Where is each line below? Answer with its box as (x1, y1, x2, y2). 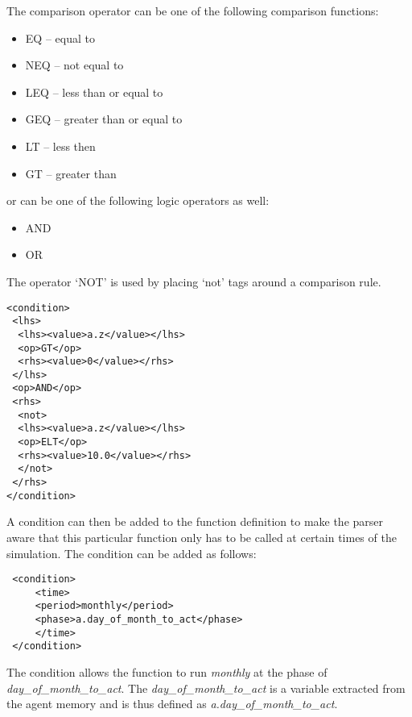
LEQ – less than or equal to (25, 83, 163, 100)
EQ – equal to (25, 29, 95, 46)
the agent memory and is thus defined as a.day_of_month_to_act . (6, 695, 338, 712)
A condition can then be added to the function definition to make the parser (6, 513, 384, 530)
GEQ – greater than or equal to (25, 110, 183, 127)
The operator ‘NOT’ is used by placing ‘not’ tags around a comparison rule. (6, 273, 381, 290)
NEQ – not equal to (25, 56, 124, 73)
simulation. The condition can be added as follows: (6, 544, 257, 561)
